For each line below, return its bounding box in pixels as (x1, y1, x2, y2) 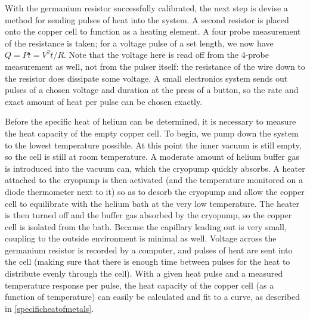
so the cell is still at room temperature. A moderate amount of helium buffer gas (5, 150, 299, 163)
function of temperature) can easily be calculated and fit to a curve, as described (5, 290, 300, 303)
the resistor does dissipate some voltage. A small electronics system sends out (5, 72, 288, 84)
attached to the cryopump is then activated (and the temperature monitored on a (5, 174, 303, 186)
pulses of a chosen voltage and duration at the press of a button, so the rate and (5, 83, 299, 96)
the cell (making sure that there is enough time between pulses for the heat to (5, 255, 290, 268)
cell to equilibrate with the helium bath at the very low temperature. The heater (5, 197, 300, 209)
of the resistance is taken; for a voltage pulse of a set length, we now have (5, 36, 274, 49)
